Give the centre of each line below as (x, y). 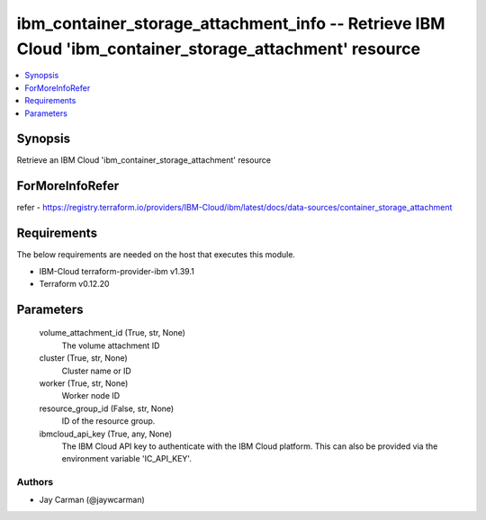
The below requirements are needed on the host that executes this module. (156, 255)
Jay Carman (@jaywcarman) (92, 500)
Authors (35, 482)
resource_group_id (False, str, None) (107, 408)
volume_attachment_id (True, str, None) (112, 333)
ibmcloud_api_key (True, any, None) (106, 434)
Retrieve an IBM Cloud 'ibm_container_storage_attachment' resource (144, 160)
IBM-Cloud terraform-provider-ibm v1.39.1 (117, 271)
